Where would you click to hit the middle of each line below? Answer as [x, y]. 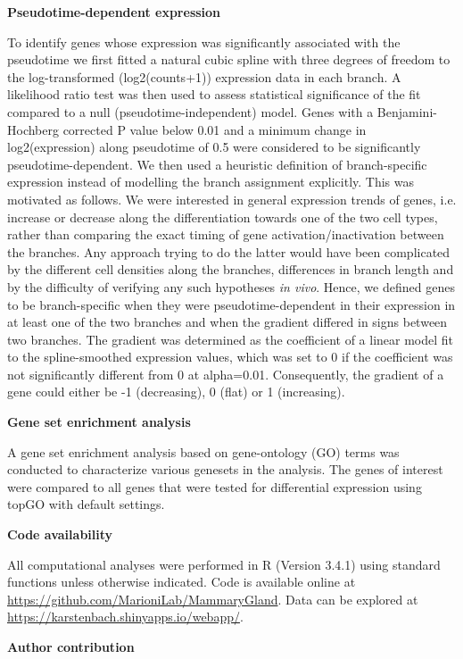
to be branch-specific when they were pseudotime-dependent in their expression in [231, 304]
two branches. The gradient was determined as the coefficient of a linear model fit [231, 339]
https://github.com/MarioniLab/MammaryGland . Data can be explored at [213, 599]
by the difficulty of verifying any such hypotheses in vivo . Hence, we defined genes [231, 286]
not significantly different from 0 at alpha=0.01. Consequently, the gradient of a [226, 374]
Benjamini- [407, 111]
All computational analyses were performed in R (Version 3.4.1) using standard [224, 564]
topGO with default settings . [86, 504]
